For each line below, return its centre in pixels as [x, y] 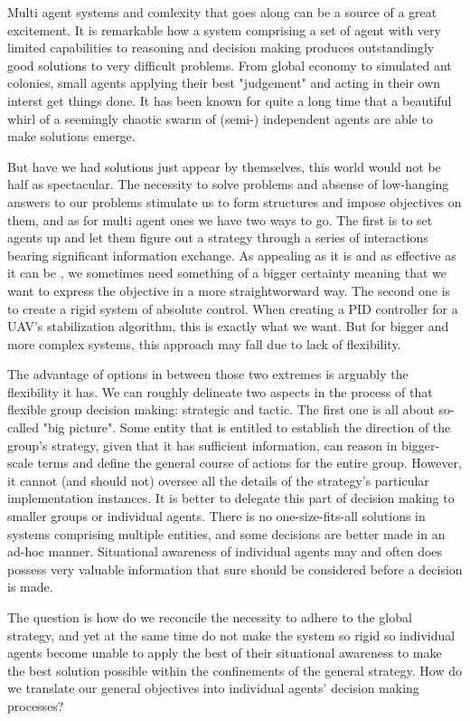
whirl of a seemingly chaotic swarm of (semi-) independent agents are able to [220, 118]
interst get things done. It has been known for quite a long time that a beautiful [230, 100]
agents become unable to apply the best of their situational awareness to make [225, 653]
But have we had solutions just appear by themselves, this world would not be [224, 166]
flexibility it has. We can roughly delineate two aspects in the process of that [220, 391]
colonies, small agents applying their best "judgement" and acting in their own [224, 83]
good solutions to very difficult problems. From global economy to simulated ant [230, 65]
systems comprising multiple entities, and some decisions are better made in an [226, 533]
